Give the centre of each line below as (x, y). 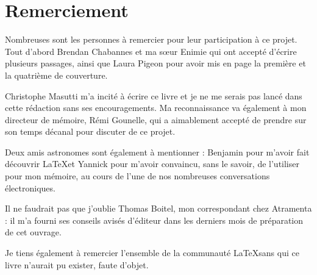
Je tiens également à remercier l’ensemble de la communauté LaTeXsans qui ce (152, 253)
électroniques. (30, 187)
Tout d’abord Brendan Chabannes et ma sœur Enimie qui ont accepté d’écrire (151, 51)
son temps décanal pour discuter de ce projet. (90, 131)
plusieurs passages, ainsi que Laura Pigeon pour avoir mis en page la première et (155, 63)
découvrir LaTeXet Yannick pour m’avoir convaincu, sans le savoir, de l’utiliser (152, 164)
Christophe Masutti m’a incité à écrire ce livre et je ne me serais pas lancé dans (154, 95)
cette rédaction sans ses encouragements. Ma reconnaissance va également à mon (156, 108)
